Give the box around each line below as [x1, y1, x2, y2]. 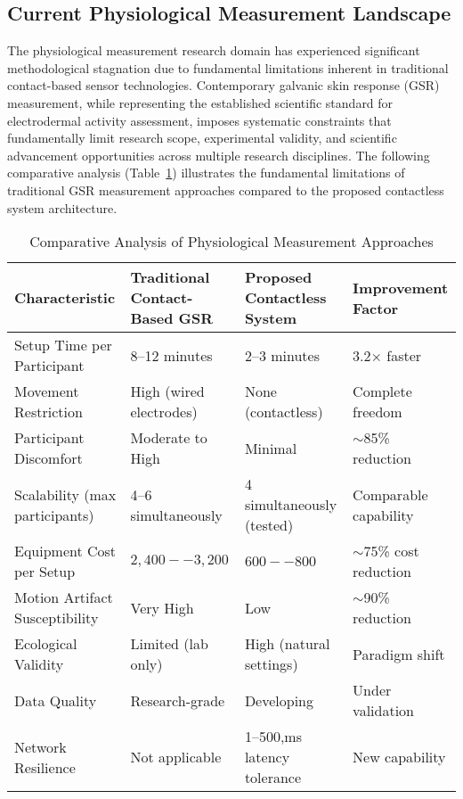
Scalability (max [14, 483, 117, 505]
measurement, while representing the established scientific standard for [7, 93, 394, 111]
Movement [14, 381, 79, 402]
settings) [244, 654, 298, 675]
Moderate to [130, 427, 207, 449]
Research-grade [130, 689, 225, 711]
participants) [14, 504, 94, 525]
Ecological [14, 633, 77, 655]
